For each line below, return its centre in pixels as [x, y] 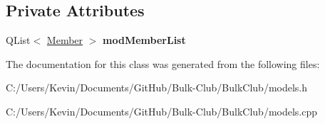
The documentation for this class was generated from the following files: [163, 63]
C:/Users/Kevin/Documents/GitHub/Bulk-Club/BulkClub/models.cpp [162, 111]
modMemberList [144, 40]
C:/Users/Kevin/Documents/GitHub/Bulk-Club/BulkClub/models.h [157, 88]
